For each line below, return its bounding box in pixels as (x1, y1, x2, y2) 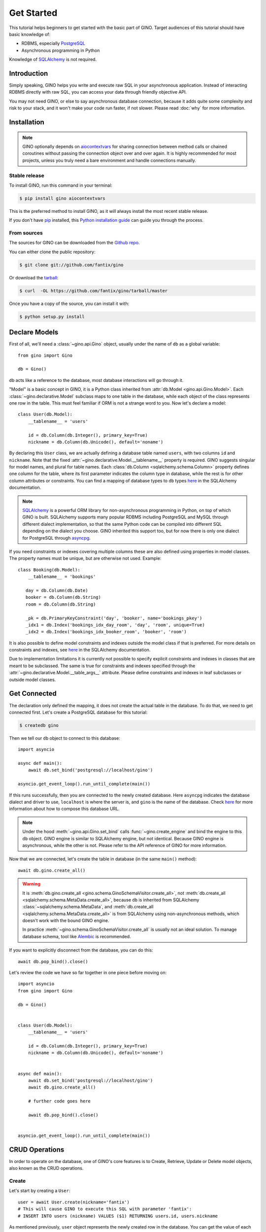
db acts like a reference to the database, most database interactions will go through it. (9, 377, 184, 383)
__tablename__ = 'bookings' (28, 574, 96, 580)
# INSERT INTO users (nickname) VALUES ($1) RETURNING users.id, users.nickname (18, 1213, 218, 1219)
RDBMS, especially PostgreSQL (21, 40, 86, 46)
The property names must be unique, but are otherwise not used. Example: (9, 555, 162, 561)
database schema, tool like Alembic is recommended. (22, 933, 131, 939)
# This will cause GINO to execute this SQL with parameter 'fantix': (18, 1206, 192, 1212)
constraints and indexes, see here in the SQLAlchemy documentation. (9, 647, 151, 653)
